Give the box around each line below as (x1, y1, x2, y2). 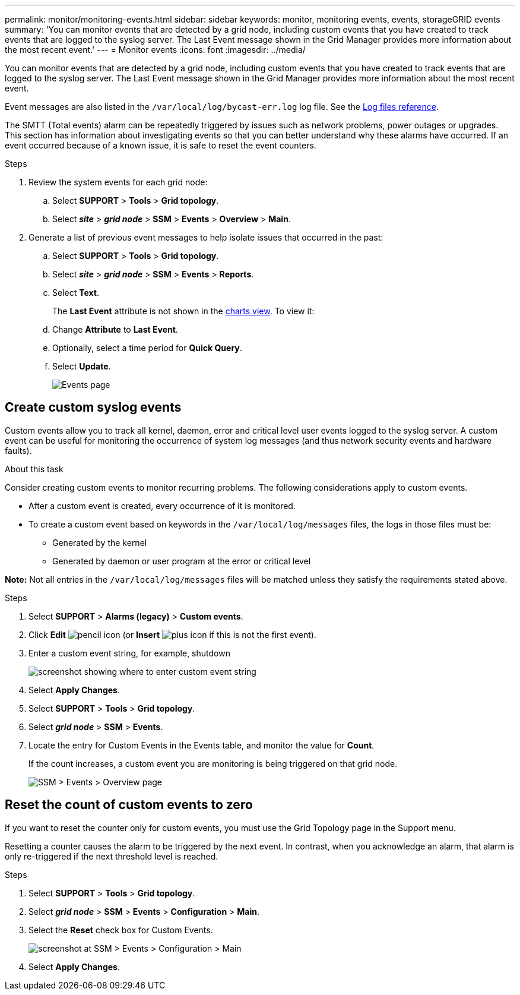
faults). (5, 445, 32, 456)
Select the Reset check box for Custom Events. (28, 924, 213, 935)
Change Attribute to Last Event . (52, 324, 178, 334)
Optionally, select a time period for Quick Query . (52, 343, 242, 353)
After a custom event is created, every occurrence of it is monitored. (28, 500, 296, 511)
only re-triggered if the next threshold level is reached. (5, 851, 218, 861)
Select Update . (52, 361, 111, 371)
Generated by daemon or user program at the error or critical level (52, 555, 311, 566)
